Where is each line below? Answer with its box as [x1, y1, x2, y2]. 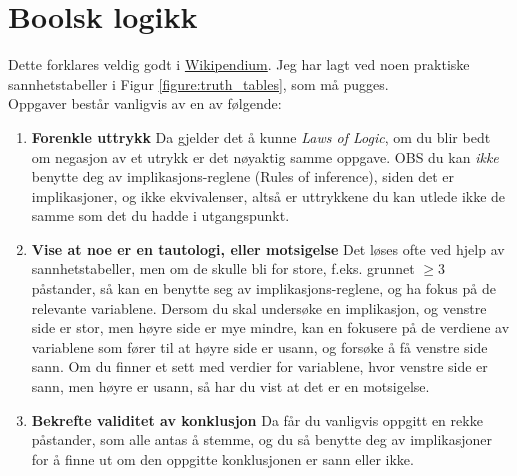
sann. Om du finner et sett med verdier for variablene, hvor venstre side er [31, 356, 488, 377]
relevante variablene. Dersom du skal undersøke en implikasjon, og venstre [31, 297, 487, 318]
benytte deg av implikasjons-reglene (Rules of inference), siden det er [31, 166, 454, 187]
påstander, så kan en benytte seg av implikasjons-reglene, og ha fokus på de [31, 278, 496, 299]
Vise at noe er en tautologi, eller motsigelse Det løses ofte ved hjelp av [31, 238, 505, 259]
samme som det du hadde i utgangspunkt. [31, 205, 290, 226]
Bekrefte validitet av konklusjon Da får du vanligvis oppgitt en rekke [31, 409, 483, 430]
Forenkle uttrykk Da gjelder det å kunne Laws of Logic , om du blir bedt [31, 126, 491, 147]
